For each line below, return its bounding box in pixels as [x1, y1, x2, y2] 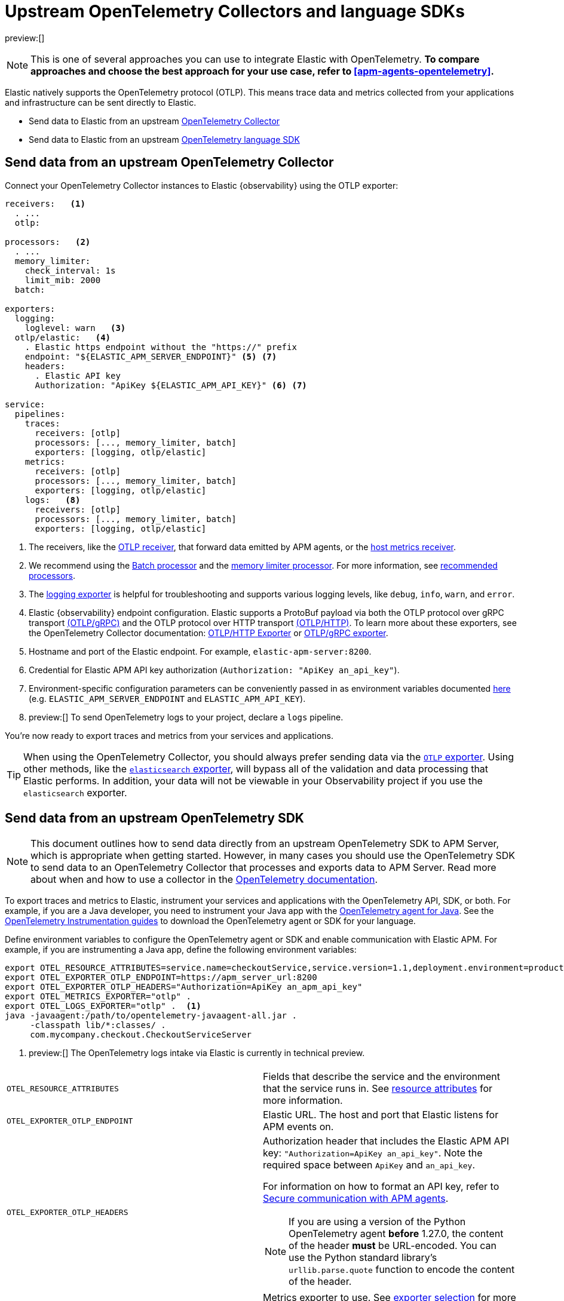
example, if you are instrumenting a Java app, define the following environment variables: [5, 944, 357, 955]
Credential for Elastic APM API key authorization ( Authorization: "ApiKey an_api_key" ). [29, 664, 400, 675]
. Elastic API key [35, 370, 121, 381]
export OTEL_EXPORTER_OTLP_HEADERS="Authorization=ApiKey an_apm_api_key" [5, 982, 363, 992]
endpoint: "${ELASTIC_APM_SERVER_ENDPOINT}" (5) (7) [24, 351, 277, 361]
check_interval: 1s [24, 265, 116, 275]
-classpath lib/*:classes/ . [30, 1020, 166, 1030]
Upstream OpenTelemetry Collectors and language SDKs [5, 1, 465, 22]
